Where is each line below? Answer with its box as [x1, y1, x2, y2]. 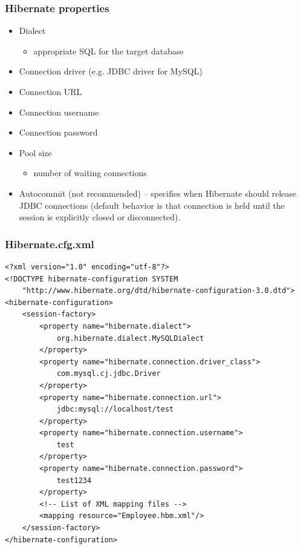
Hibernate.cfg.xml [5, 236, 94, 251]
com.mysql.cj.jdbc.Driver [56, 369, 161, 378]
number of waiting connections [33, 166, 147, 179]
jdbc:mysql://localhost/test [56, 405, 174, 414]
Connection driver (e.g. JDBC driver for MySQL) [19, 65, 202, 77]
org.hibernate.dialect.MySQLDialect [56, 334, 204, 343]
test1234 [56, 476, 92, 485]
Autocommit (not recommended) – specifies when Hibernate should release [19, 186, 297, 199]
